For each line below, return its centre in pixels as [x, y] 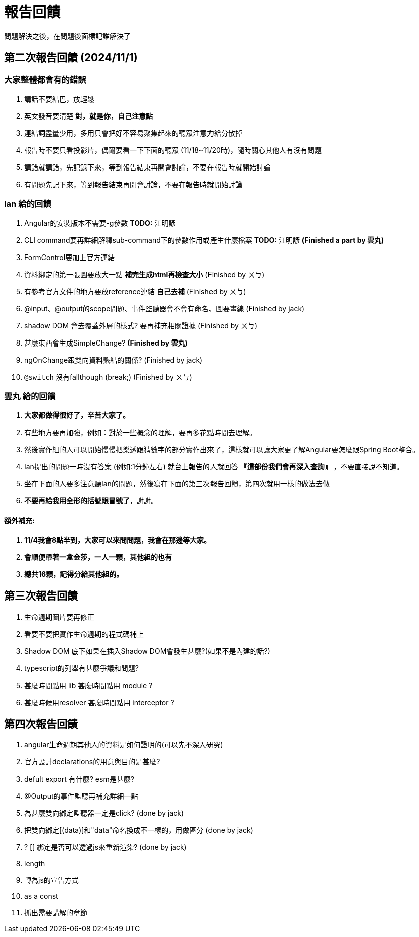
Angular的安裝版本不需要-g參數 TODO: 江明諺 [100, 223]
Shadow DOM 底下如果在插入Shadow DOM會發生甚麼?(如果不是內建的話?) [147, 651]
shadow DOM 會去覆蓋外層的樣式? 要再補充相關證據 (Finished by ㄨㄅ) [141, 325]
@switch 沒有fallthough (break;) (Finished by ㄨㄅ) [108, 377]
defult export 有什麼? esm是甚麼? [79, 779]
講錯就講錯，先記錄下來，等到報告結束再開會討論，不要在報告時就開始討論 [147, 167]
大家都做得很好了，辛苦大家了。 [77, 415]
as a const [41, 896]
